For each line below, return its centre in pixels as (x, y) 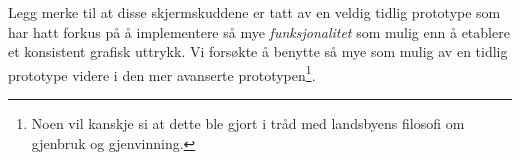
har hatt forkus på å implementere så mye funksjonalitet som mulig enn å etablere (259, 31)
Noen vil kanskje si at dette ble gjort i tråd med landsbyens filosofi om (248, 123)
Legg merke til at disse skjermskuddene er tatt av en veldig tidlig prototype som (254, 12)
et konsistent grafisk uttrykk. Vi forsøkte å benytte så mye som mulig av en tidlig (258, 51)
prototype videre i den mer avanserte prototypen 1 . (162, 73)
